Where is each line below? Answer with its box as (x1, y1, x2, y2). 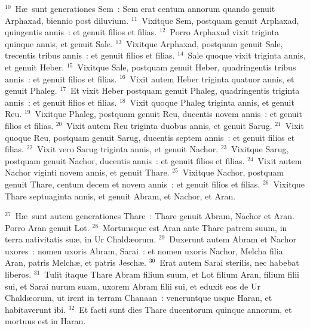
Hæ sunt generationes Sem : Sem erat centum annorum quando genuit (15, 2, 275, 14)
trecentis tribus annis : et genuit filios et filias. (5, 49, 175, 62)
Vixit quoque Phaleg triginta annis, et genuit (130, 96, 294, 108)
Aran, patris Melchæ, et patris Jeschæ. (5, 256, 146, 269)
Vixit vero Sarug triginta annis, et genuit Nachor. (37, 143, 219, 155)
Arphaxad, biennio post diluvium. (5, 14, 129, 26)
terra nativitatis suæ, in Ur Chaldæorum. (5, 233, 156, 245)
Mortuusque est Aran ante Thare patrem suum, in (102, 221, 287, 233)
